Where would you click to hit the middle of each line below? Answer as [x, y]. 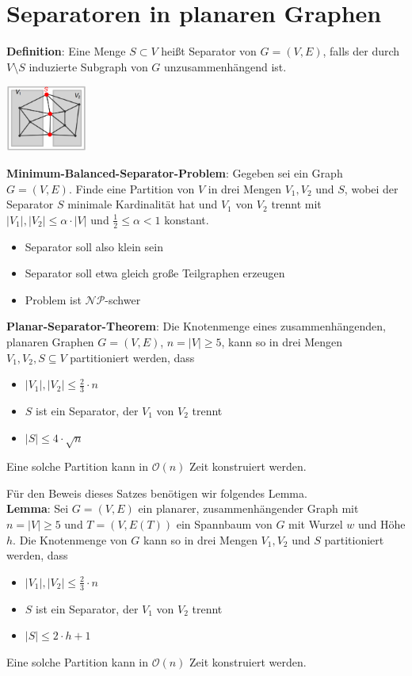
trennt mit [296, 204]
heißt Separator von [209, 51]
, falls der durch [361, 51]
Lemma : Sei [38, 508]
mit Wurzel [316, 524]
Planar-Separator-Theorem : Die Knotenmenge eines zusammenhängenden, [196, 326]
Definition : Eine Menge [66, 51]
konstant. [187, 219]
